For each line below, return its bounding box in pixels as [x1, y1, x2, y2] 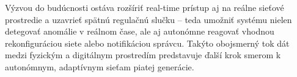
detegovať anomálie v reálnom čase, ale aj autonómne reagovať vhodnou [5, 25, 274, 38]
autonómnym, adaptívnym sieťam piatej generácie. [5, 60, 194, 73]
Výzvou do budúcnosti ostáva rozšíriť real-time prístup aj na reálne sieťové [5, 1, 284, 13]
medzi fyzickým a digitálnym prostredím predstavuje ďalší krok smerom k [5, 49, 281, 61]
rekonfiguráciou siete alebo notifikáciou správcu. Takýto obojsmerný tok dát [5, 36, 290, 49]
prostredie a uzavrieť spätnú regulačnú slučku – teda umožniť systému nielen [5, 13, 292, 25]
